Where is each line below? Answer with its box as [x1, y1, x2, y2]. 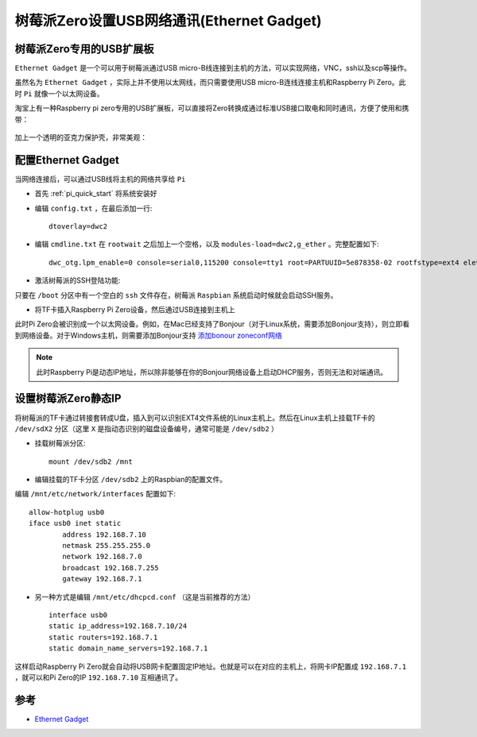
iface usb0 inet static [29, 519, 122, 528]
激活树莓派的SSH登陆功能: [34, 276, 121, 285]
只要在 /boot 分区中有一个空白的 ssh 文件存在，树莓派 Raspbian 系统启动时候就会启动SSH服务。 [14, 290, 338, 299]
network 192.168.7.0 [62, 552, 142, 561]
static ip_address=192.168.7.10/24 [48, 622, 188, 631]
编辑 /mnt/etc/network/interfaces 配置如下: [14, 489, 176, 499]
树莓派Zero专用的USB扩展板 [14, 42, 154, 56]
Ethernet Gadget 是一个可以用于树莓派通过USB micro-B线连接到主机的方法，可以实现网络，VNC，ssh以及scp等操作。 [14, 64, 412, 73]
